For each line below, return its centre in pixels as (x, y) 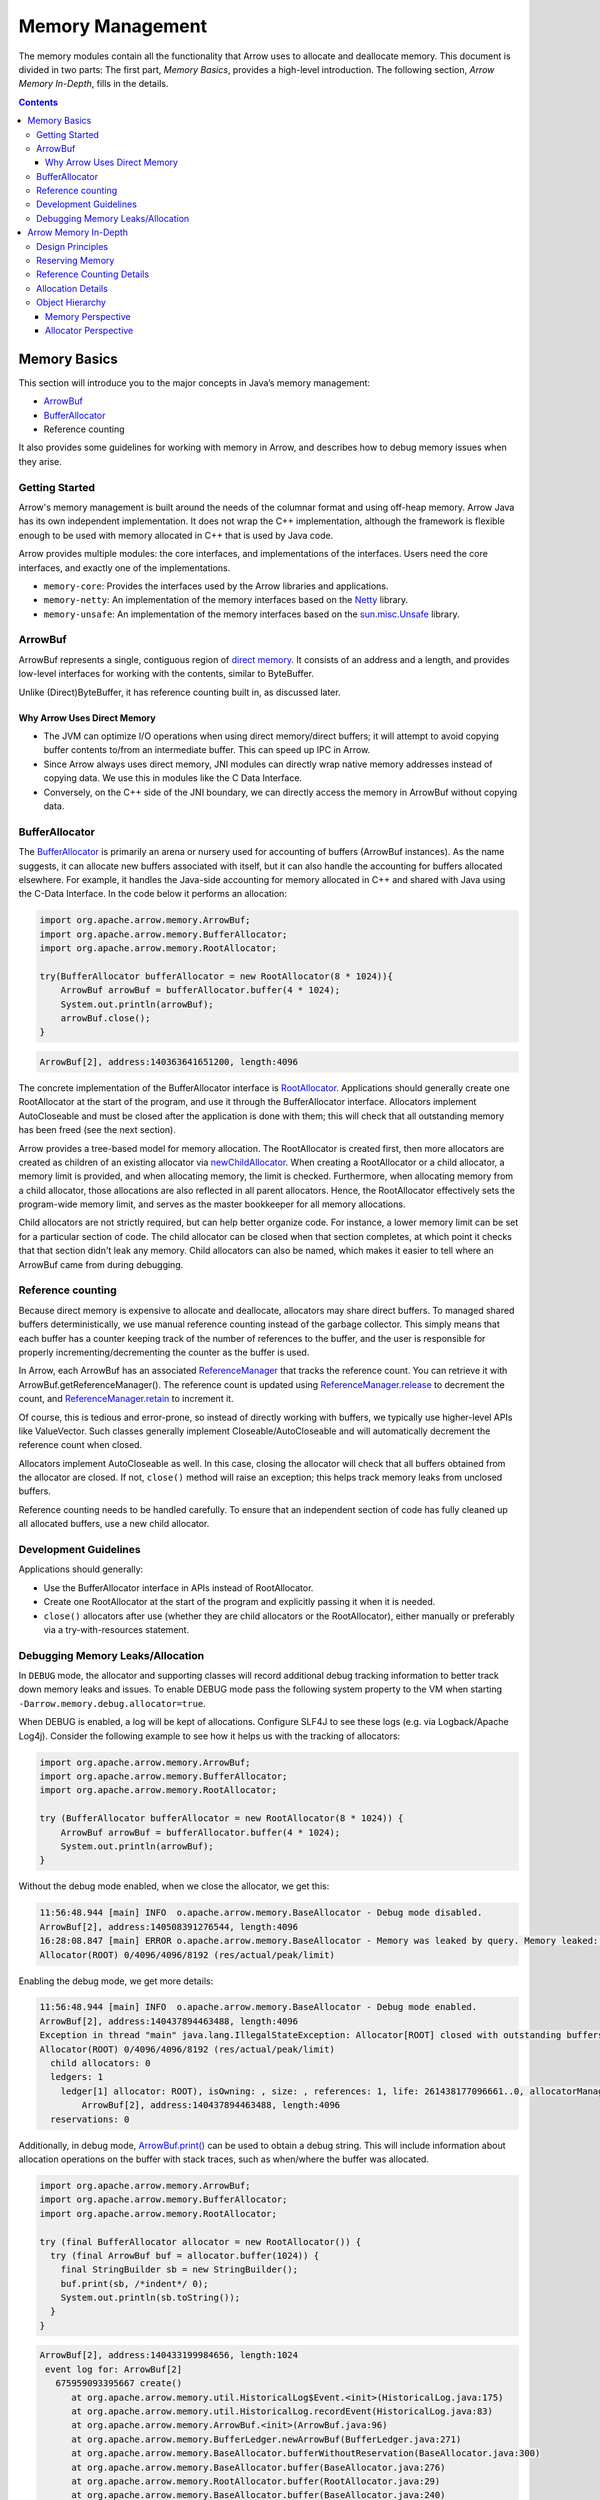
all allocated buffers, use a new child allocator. (114, 1524)
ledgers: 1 (77, 2077)
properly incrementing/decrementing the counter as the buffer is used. (164, 1352)
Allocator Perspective (89, 330)
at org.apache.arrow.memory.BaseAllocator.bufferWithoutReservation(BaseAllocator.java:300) (306, 2453)
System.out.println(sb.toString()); (150, 2298)
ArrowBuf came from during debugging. (101, 1264)
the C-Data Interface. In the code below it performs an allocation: (152, 894)
